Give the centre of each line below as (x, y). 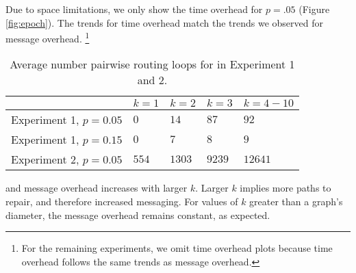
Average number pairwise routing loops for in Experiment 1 (152, 64)
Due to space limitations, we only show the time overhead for (134, 9)
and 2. (152, 80)
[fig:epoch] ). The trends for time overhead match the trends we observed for (165, 22)
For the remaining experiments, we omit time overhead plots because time (177, 248)
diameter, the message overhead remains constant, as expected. (138, 214)
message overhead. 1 (48, 37)
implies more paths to (285, 188)
